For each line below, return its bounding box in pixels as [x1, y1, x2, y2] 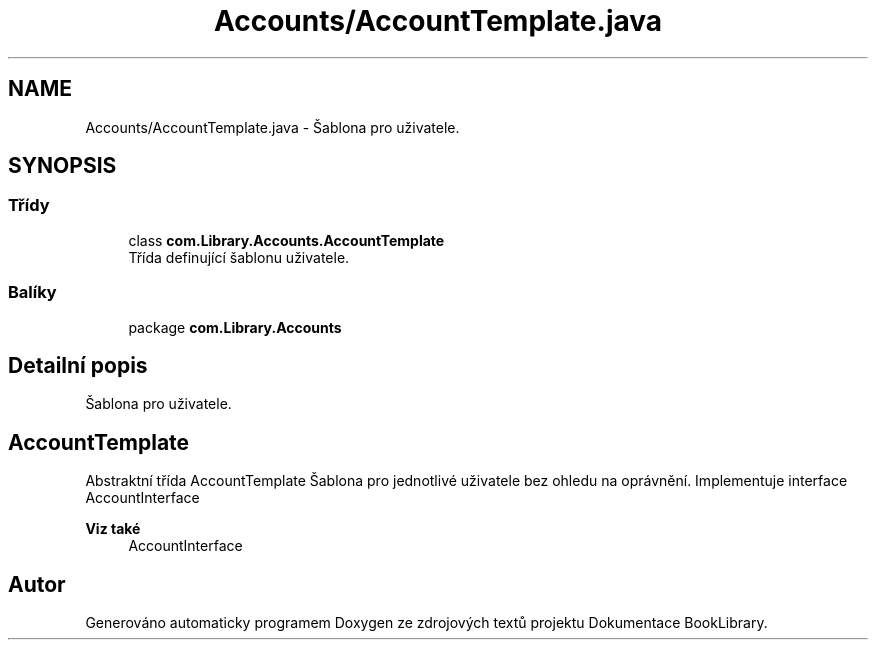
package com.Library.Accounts [128, 318, 342, 336]
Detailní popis [8, 352, 148, 378]
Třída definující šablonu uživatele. [128, 248, 350, 266]
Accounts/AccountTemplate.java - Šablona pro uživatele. [85, 118, 460, 136]
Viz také [85, 520, 141, 538]
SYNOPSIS [8, 153, 117, 179]
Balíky [8, 282, 57, 303]
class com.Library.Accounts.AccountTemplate [128, 231, 445, 249]
